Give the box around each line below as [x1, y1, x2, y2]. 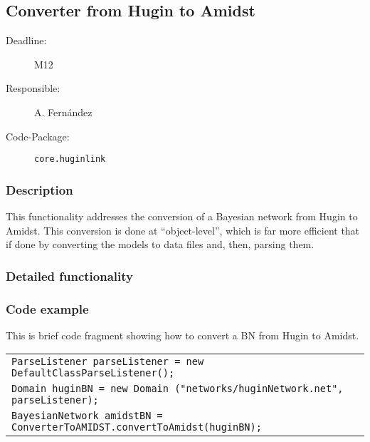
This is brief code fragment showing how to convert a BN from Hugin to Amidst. [6, 327, 359, 342]
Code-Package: [6, 128, 70, 143]
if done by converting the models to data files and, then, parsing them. [6, 237, 314, 252]
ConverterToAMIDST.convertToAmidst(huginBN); [11, 421, 262, 433]
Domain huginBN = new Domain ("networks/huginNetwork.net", [11, 383, 344, 395]
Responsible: [6, 81, 60, 96]
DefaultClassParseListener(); [11, 367, 175, 379]
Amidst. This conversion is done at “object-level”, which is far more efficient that [6, 222, 360, 237]
